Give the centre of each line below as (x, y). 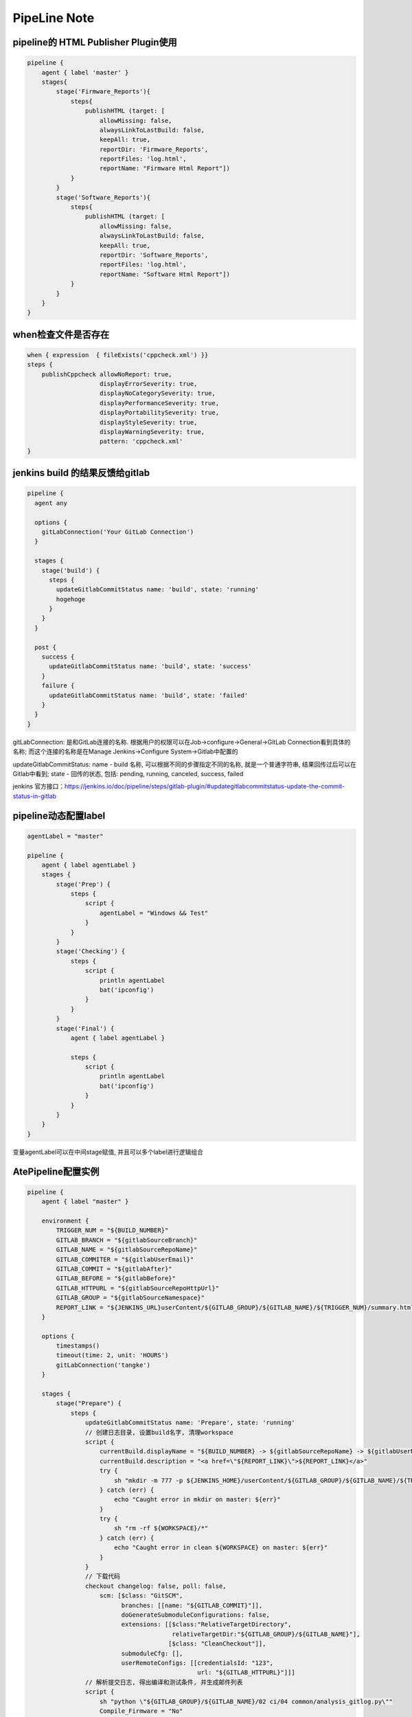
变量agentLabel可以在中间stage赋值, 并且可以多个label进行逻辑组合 (108, 1152)
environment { (65, 1220)
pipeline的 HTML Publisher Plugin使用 (95, 42)
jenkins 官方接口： (39, 786)
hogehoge (71, 599)
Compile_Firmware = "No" (141, 1711)
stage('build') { (71, 570)
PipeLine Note (54, 18)
